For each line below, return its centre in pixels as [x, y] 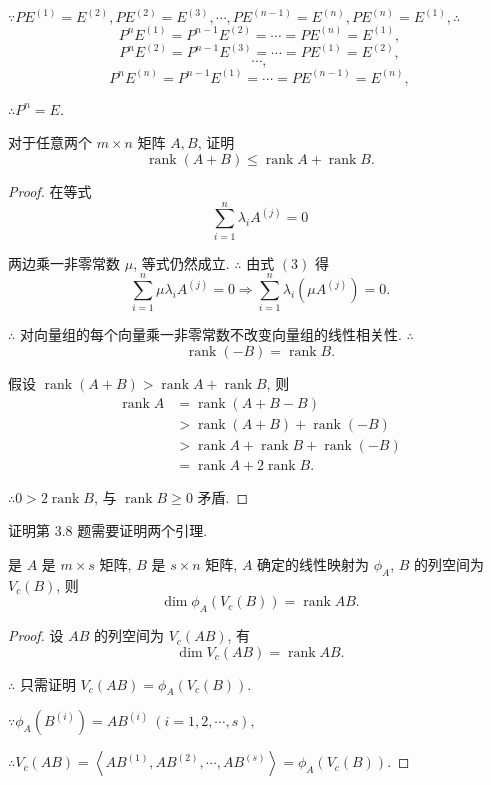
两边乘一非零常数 [64, 262]
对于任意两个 [50, 142]
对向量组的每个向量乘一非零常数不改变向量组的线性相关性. [210, 334]
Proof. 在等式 [50, 190]
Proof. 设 [36, 635]
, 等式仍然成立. [181, 262]
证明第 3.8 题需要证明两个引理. [108, 530]
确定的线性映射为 [313, 563]
